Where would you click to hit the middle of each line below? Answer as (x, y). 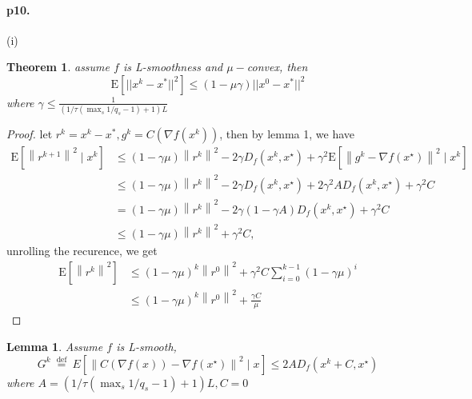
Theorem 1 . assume (58, 67)
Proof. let (30, 134)
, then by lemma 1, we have (287, 134)
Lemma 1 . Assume (55, 347)
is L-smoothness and (173, 67)
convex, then (277, 67)
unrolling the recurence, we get (82, 251)
